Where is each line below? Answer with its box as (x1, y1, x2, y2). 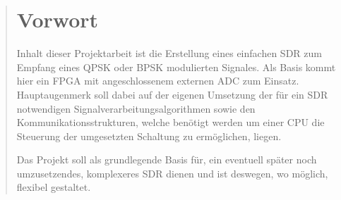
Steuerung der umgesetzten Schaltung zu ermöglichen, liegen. (16, 128, 282, 143)
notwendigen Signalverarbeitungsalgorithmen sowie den (16, 101, 256, 115)
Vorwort (16, 5, 99, 34)
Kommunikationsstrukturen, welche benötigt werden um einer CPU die (16, 115, 325, 130)
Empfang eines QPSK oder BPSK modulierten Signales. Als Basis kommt (16, 59, 336, 74)
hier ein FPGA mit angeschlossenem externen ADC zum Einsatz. (16, 73, 299, 88)
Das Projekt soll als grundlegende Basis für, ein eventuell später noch (16, 152, 317, 167)
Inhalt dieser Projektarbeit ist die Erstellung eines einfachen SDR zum (16, 46, 322, 61)
